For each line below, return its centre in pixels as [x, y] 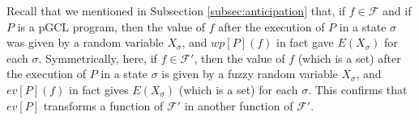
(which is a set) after [349, 58]
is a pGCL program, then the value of [111, 26]
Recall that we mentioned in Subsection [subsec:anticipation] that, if [176, 10]
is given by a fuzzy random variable [250, 74]
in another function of [239, 105]
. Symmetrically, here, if [98, 58]
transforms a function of [103, 105]
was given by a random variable [85, 42]
